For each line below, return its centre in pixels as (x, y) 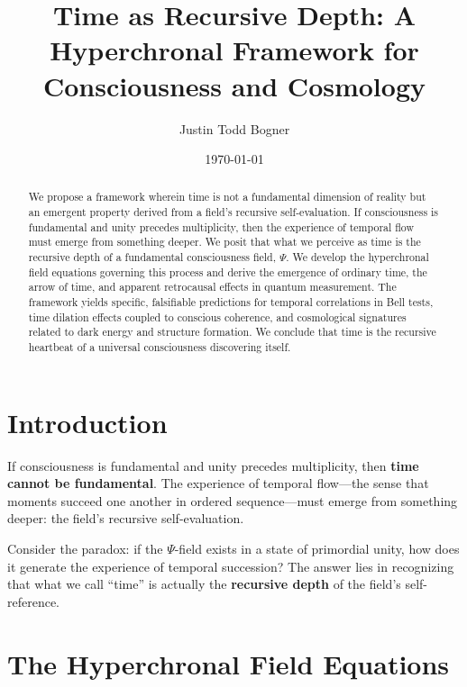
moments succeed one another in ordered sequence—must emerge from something (233, 500)
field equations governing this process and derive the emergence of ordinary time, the (228, 271)
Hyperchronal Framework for (234, 50)
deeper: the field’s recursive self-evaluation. (126, 518)
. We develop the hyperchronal (357, 257)
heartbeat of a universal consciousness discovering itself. (160, 347)
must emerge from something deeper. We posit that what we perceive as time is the (224, 242)
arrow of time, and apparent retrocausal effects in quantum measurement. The (212, 287)
